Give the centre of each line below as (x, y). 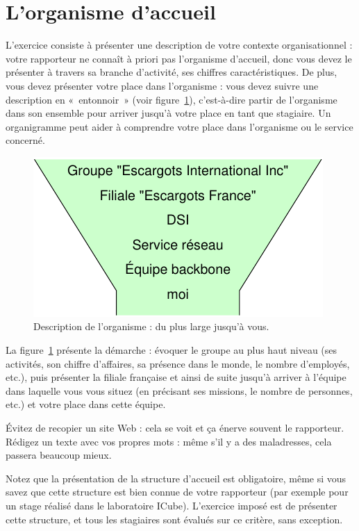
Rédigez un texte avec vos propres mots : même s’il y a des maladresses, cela (169, 441)
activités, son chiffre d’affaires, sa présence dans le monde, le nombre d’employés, (178, 363)
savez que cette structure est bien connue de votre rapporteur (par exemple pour (177, 492)
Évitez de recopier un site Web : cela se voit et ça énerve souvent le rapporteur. (175, 428)
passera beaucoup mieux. (59, 455)
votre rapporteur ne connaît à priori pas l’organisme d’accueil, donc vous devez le (179, 58)
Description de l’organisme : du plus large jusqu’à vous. (151, 326)
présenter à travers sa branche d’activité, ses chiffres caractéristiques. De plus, (172, 72)
